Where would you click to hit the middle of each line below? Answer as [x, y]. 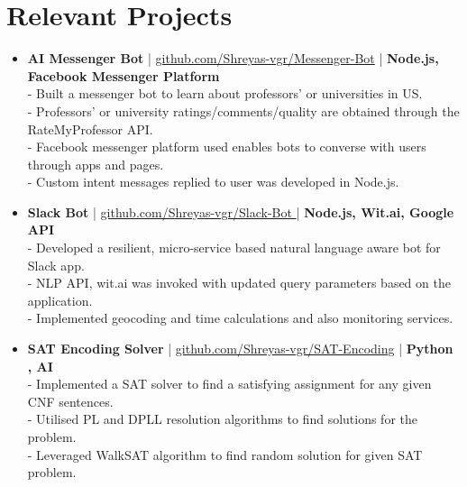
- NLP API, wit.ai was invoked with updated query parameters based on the [239, 283]
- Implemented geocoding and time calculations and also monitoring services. [240, 318]
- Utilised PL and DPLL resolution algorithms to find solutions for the [223, 419]
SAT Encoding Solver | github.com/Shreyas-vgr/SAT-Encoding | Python [240, 349]
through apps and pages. [96, 164]
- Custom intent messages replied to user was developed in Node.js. [213, 182]
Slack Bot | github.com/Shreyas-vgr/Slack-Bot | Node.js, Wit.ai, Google [241, 211]
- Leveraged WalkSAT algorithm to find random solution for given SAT [225, 454]
